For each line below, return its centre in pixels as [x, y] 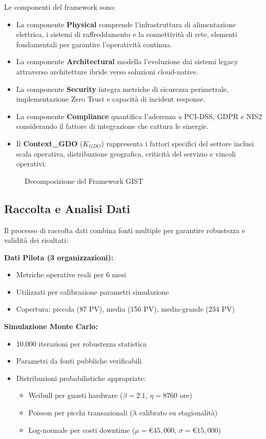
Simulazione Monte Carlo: [51, 326]
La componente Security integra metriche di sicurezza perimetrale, [122, 89]
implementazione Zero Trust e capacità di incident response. [111, 99]
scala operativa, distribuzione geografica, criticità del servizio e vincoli [126, 153]
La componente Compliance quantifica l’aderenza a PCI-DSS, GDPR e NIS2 [139, 116]
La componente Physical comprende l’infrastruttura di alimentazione [126, 24]
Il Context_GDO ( [49, 143]
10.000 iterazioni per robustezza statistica [81, 343]
